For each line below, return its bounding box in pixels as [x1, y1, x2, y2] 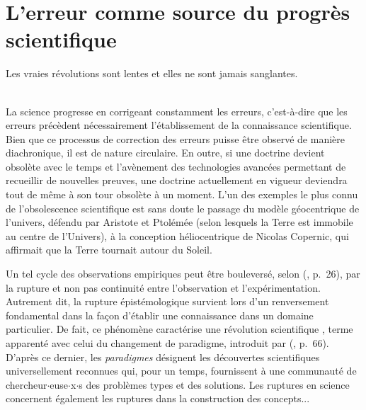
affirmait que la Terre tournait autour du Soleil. [6, 242, 212, 257]
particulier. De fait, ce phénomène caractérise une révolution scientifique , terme [6, 321, 353, 336]
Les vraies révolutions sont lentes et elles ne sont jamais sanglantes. [6, 66, 298, 81]
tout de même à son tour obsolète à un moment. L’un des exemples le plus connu [6, 187, 358, 202]
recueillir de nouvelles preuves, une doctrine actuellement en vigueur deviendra [6, 173, 348, 188]
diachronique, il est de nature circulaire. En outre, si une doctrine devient [6, 145, 325, 160]
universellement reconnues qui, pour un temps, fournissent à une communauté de [6, 363, 357, 378]
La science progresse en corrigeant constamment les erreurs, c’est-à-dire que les [6, 103, 348, 118]
